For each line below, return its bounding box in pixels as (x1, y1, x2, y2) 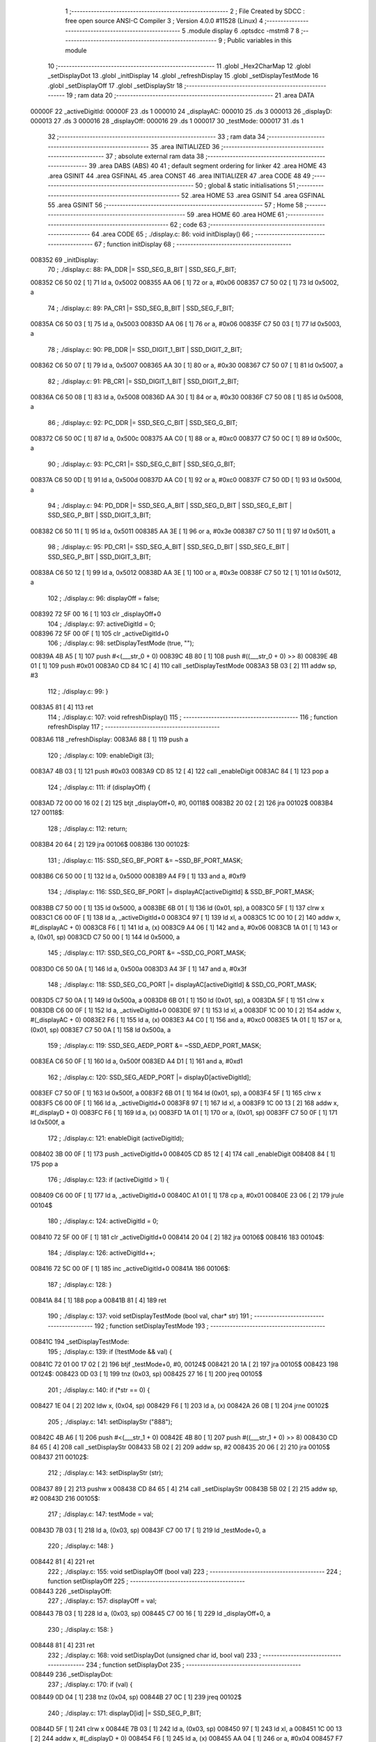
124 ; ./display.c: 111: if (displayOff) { (47, 783, 151, 791)
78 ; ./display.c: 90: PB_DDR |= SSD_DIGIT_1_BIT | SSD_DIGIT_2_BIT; (47, 345, 243, 353)
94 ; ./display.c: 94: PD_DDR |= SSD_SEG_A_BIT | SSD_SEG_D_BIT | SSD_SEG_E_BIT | (47, 502, 292, 510)
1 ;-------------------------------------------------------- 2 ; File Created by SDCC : (65, 7, 306, 15)
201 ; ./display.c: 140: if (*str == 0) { (47, 1385, 150, 1394)
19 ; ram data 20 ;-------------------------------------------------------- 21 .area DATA (66, 91, 315, 100)
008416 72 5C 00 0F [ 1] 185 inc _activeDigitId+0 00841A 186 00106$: (30, 1265, 230, 1273)
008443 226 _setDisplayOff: (30, 1587, 112, 1595)
